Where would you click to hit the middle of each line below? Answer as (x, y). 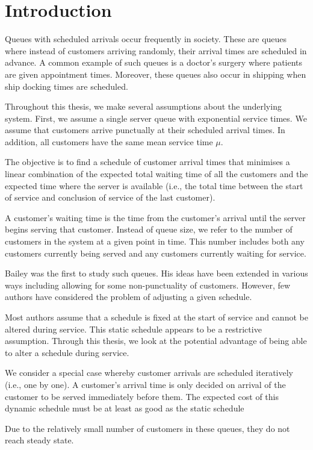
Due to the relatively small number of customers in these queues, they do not (147, 428)
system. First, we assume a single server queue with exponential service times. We (156, 118)
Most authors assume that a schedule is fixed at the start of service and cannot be (156, 317)
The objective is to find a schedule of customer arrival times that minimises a (147, 162)
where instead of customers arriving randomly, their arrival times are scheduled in (156, 50)
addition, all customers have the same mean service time (109, 141)
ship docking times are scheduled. (67, 86)
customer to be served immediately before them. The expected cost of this (142, 396)
